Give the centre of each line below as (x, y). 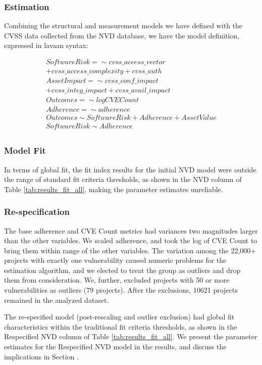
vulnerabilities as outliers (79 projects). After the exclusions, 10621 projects (121, 290)
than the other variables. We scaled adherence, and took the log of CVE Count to (131, 240)
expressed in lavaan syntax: (46, 45)
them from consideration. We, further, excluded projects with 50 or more (117, 280)
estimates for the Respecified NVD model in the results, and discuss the (115, 347)
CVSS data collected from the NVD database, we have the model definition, (122, 35)
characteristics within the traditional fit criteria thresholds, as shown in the (121, 326)
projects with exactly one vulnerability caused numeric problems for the (115, 260)
